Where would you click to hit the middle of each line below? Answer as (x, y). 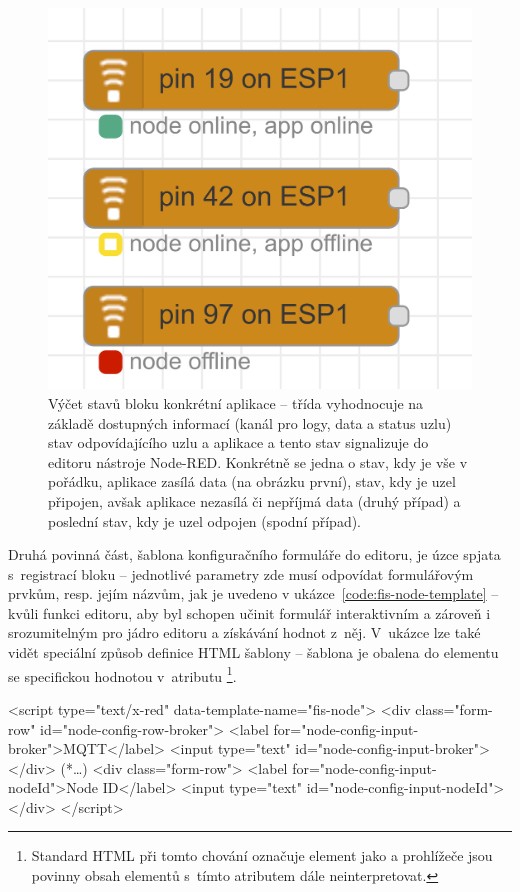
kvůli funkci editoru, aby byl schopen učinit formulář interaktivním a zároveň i (249, 612)
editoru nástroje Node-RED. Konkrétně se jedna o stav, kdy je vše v (258, 461)
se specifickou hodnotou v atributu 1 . (122, 674)
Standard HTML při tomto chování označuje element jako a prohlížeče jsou (262, 855)
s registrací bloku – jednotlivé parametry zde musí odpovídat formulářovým (241, 573)
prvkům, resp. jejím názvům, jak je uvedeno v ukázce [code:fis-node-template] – (253, 593)
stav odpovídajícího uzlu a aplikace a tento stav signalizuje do (238, 442)
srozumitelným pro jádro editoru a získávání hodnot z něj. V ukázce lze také (244, 632)
